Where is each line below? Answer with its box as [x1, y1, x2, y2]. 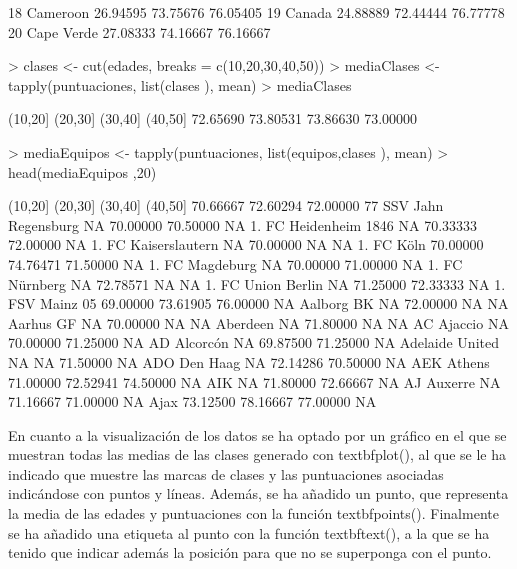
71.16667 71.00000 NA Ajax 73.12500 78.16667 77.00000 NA [8, 391, 377, 412]
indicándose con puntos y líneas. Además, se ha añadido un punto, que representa [8, 483, 509, 504]
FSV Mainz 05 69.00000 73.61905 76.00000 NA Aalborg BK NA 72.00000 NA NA [8, 293, 509, 314]
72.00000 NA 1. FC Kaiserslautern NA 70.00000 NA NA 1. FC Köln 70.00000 [8, 234, 484, 255]
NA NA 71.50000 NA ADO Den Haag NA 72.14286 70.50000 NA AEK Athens [8, 351, 490, 372]
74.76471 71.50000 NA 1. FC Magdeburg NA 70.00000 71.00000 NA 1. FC [8, 253, 463, 274]
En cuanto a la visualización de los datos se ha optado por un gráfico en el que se [8, 424, 507, 445]
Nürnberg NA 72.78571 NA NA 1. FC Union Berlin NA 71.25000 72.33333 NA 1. [8, 273, 506, 294]
